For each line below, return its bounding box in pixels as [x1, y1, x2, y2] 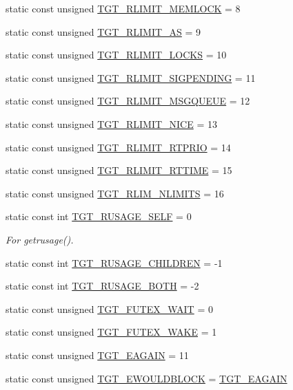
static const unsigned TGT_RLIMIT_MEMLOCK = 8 [6, 1, 241, 15]
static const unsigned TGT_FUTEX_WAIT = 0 [6, 301, 213, 316]
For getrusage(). [6, 232, 74, 246]
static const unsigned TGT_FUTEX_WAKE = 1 [6, 325, 217, 339]
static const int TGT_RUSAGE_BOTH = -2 [6, 279, 199, 293]
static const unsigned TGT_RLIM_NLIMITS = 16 [6, 186, 224, 200]
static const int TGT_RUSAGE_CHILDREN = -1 [6, 255, 223, 270]
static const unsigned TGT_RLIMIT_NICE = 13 [6, 116, 217, 131]
